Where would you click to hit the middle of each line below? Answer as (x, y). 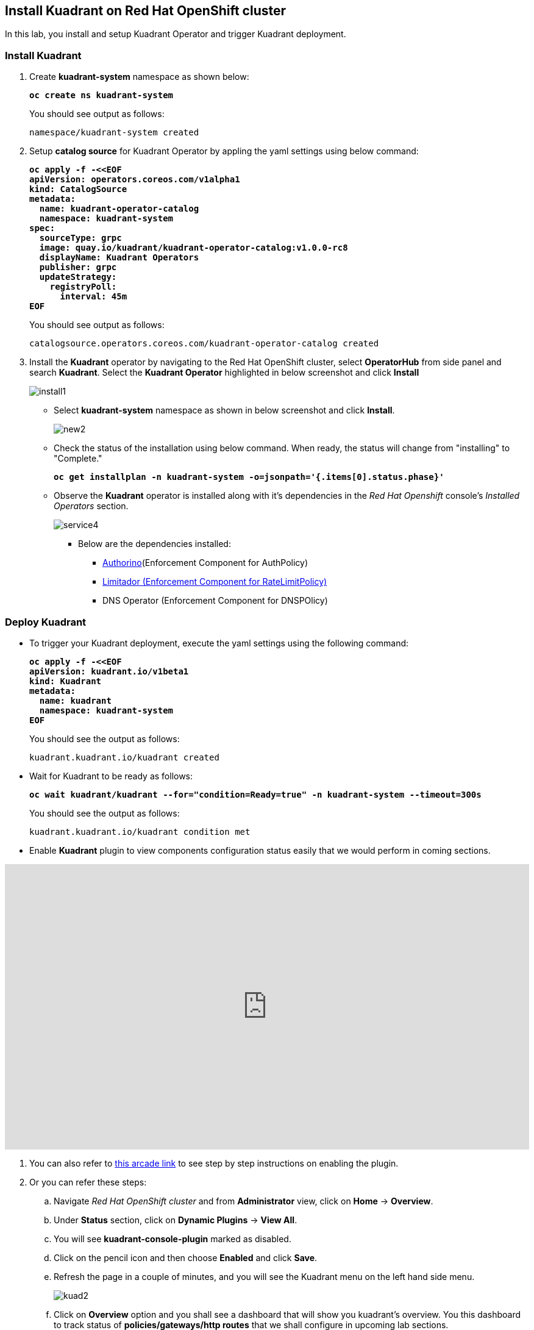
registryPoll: (83, 287)
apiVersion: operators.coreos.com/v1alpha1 (135, 180)
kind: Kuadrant (66, 681)
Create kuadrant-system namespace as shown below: (139, 77)
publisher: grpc (78, 267)
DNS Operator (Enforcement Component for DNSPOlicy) (215, 601)
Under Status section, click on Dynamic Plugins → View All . (176, 1220)
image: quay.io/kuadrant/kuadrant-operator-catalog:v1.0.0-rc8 (194, 248)
